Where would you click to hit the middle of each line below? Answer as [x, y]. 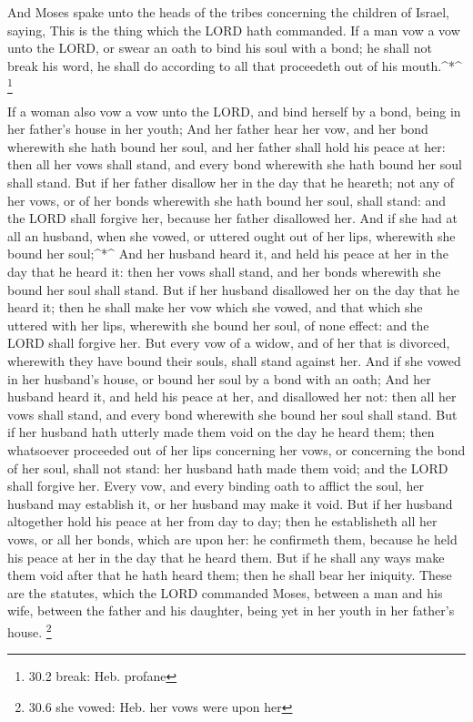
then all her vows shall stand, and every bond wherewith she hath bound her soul [235, 164]
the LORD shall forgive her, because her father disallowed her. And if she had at [232, 218]
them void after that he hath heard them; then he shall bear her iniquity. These [230, 575]
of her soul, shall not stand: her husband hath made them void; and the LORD [228, 468]
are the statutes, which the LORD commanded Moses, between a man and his [225, 592]
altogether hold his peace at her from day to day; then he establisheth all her [222, 521]
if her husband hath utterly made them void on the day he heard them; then [221, 432]
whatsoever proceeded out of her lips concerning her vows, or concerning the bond [236, 449]
